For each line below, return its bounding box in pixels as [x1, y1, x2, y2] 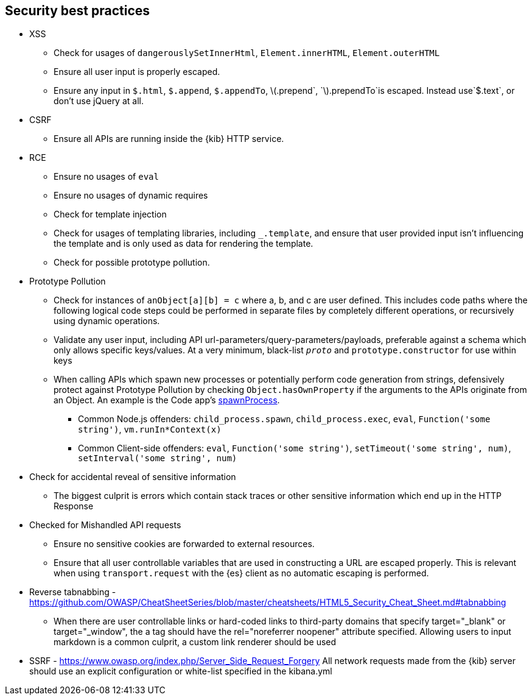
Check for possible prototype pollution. [54, 257, 210, 268]
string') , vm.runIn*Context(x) [78, 424, 222, 435]
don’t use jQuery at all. [54, 96, 144, 107]
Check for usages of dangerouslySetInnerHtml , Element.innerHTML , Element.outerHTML [54, 48, 440, 58]
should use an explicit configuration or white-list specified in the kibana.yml [29, 666, 332, 677]
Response [54, 501, 94, 512]
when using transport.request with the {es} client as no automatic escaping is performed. [54, 568, 429, 579]
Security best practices [5, 3, 150, 18]
